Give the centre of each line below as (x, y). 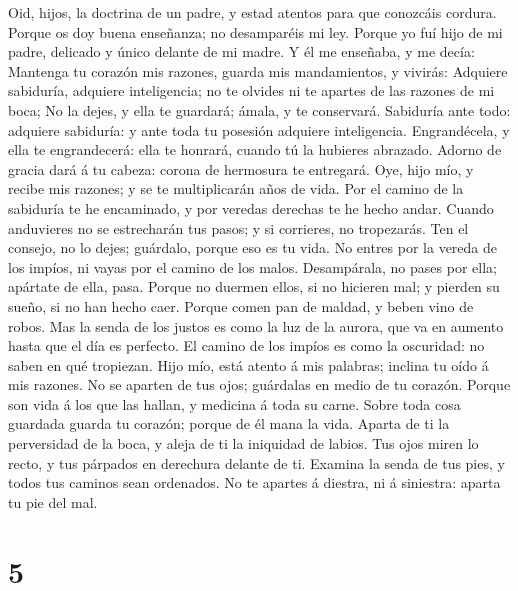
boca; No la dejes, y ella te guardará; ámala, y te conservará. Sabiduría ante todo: (259, 109)
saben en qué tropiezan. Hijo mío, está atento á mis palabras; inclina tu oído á (248, 364)
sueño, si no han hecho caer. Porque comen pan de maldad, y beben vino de (241, 305)
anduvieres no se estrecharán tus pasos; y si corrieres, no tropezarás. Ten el (238, 227)
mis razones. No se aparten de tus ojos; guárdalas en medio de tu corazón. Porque (259, 384)
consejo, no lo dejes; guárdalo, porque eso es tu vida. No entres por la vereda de (253, 247)
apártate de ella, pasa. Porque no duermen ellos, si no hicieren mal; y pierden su (254, 286)
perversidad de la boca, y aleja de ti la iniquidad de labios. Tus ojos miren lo (243, 443)
